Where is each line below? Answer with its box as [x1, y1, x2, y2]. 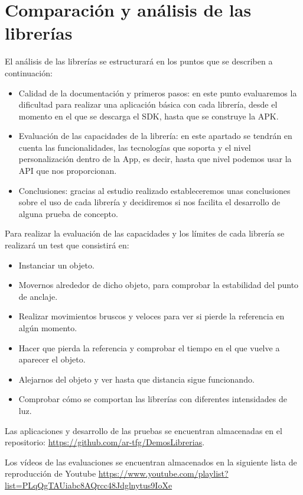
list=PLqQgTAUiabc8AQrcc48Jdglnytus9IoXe [5, 478, 172, 491]
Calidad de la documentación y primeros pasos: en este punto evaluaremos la [18, 86, 297, 99]
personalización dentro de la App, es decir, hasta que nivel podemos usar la [18, 153, 292, 165]
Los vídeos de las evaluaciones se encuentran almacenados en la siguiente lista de [5, 455, 297, 468]
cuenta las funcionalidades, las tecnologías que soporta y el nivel [18, 141, 251, 153]
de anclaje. [18, 290, 58, 302]
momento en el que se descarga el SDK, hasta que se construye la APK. [18, 109, 279, 122]
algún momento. [18, 322, 77, 334]
